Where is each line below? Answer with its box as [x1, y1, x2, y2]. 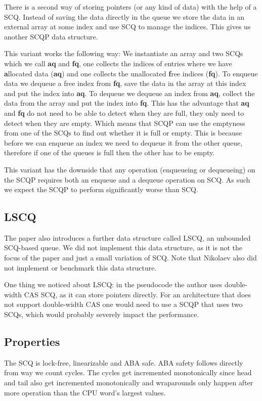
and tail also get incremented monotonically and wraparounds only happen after [4, 377, 253, 388]
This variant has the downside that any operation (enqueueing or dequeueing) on [4, 164, 255, 174]
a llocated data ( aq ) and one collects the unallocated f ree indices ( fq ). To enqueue [4, 68, 258, 78]
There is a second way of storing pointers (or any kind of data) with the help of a [4, 2, 257, 12]
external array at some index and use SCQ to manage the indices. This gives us [4, 21, 251, 32]
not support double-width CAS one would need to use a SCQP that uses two [4, 299, 243, 309]
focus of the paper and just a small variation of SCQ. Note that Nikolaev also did [4, 252, 257, 263]
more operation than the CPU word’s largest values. [4, 387, 166, 397]
